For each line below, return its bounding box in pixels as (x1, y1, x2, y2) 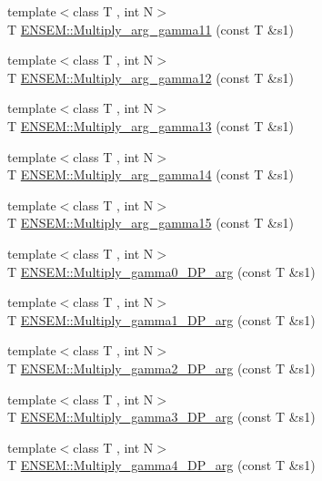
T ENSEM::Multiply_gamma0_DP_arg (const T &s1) (7, 261, 316, 281)
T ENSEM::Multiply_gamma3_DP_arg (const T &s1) (7, 407, 316, 426)
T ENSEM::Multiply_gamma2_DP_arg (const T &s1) (7, 358, 316, 377)
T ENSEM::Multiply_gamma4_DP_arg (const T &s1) (7, 455, 316, 475)
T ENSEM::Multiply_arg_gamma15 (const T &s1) (7, 213, 294, 232)
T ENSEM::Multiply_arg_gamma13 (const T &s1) (7, 116, 294, 135)
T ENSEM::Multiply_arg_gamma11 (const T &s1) (7, 19, 294, 38)
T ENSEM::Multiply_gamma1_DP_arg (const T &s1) (7, 310, 316, 329)
